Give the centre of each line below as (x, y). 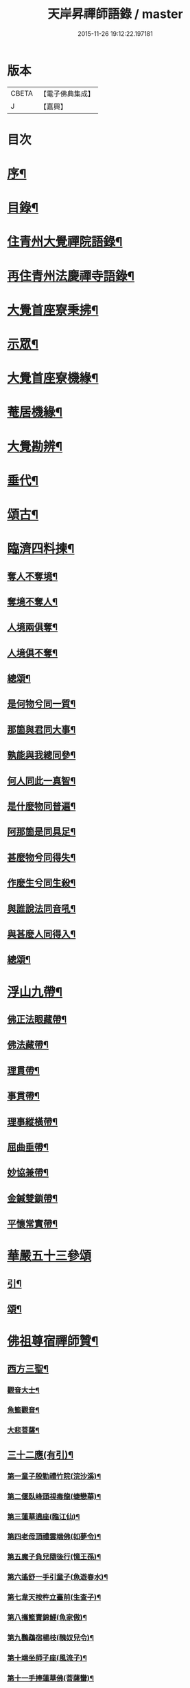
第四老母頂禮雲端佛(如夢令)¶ (54, 1536)
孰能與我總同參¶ (41, 755)
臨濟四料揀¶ (41, 549)
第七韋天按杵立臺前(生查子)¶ (54, 1597)
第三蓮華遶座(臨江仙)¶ (44, 1517)
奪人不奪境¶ (33, 576)
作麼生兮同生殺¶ (41, 883)
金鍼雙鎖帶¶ (33, 1198)
